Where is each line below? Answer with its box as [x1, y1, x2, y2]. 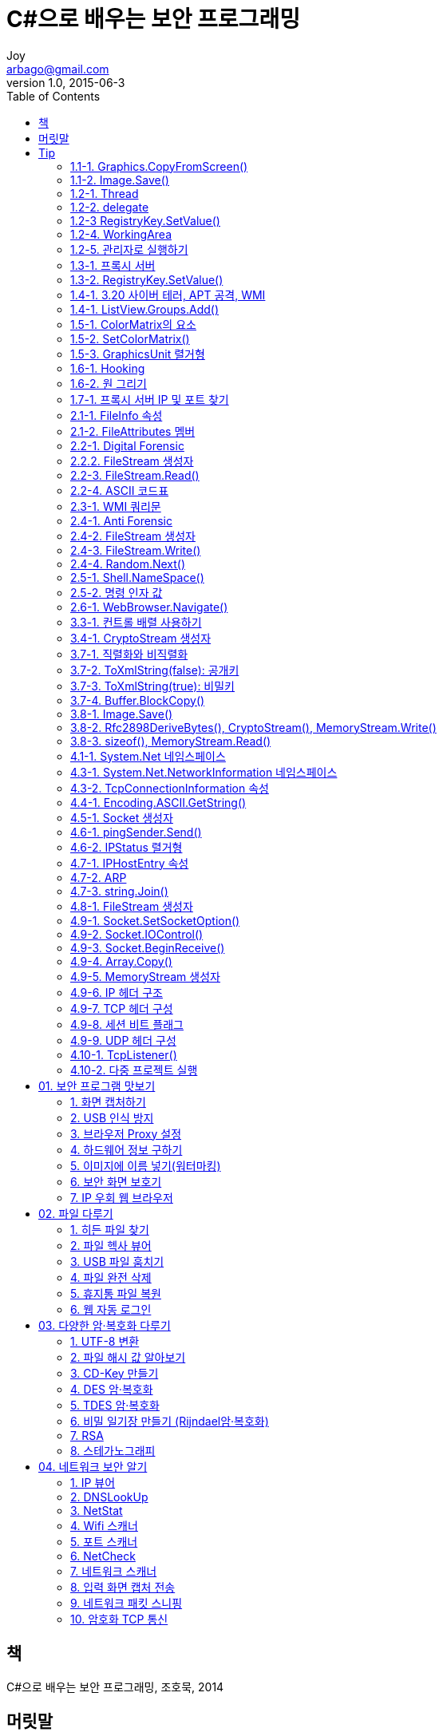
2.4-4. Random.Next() [70, 556, 186, 571]
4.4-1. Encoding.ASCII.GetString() [70, 795, 247, 809]
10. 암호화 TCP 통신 [70, 1611, 168, 1626]
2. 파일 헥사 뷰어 [70, 1238, 152, 1252]
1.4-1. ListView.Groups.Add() [70, 302, 219, 316]
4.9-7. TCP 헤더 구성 [70, 1001, 173, 1015]
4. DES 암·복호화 [70, 1382, 153, 1396]
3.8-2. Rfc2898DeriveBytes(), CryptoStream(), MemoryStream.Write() [70, 720, 437, 734]
